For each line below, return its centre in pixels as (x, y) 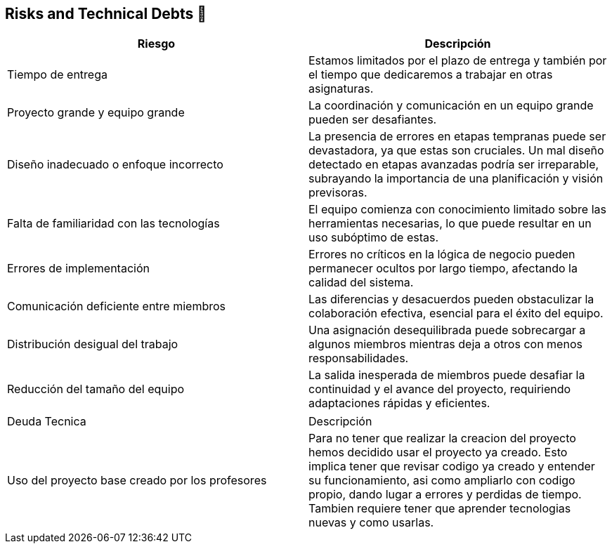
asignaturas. (341, 89)
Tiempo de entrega (57, 75)
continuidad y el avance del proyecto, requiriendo (440, 389)
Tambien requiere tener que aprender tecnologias (440, 509)
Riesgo (156, 44)
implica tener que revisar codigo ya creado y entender (452, 467)
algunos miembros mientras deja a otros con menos (445, 344)
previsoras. (338, 193)
